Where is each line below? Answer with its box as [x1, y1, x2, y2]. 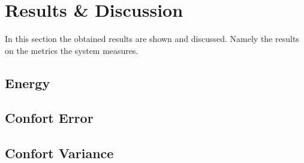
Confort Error [5, 108, 94, 127]
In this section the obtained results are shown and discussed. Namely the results [5, 32, 299, 45]
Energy [5, 73, 50, 92]
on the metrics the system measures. [5, 44, 139, 56]
